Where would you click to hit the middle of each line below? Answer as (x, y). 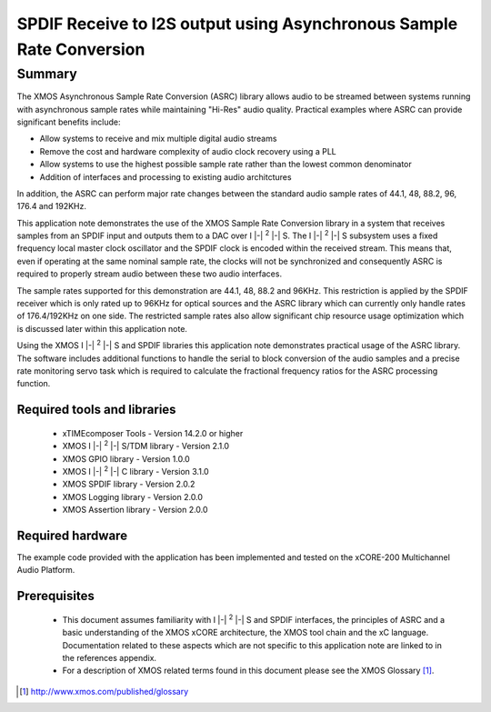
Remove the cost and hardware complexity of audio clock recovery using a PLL (188, 151)
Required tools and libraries (96, 410)
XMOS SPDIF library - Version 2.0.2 (129, 484)
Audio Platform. (46, 570)
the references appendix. (110, 658)
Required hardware (72, 535)
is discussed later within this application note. (102, 328)
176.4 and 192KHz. (51, 206)
